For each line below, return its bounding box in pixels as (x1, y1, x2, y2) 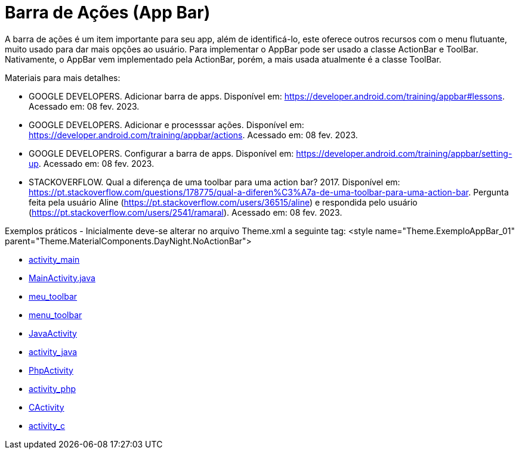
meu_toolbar (29, 291, 78, 301)
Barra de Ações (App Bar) (5, 2, 211, 23)
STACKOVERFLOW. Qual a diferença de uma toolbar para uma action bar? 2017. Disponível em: (29, 176, 400, 187)
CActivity (29, 402, 64, 412)
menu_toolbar (29, 309, 82, 320)
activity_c (29, 420, 66, 431)
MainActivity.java (29, 272, 95, 283)
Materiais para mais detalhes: (5, 72, 121, 83)
